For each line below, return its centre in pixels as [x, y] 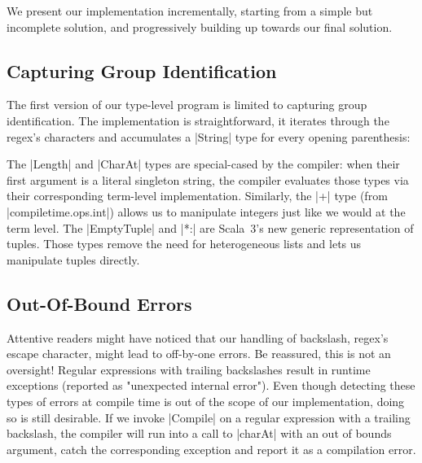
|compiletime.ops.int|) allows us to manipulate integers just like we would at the [206, 211]
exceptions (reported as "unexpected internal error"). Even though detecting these [211, 385]
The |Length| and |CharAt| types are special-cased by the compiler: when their [203, 164]
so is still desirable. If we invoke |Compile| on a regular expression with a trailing [209, 417]
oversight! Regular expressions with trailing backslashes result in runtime [189, 369]
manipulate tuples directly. [73, 259]
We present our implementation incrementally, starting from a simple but [190, 11]
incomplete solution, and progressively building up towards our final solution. [200, 26]
